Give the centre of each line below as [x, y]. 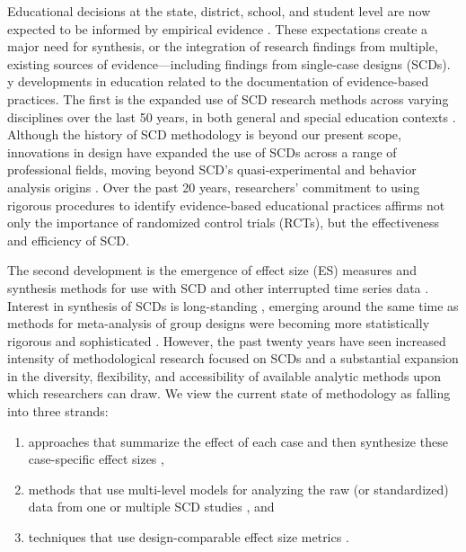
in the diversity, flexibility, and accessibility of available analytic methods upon [224, 375]
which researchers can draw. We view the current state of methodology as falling [229, 393]
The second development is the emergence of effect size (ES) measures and [212, 270]
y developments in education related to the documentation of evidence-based [218, 81]
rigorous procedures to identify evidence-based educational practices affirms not [226, 205]
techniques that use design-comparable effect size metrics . [189, 537]
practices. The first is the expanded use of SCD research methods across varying [228, 98]
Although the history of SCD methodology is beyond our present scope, [204, 134]
